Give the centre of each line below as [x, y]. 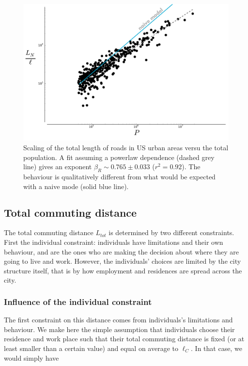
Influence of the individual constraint [78, 301]
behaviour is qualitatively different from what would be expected [119, 176]
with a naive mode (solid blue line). [76, 186]
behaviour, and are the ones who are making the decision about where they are [121, 251]
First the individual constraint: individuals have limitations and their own [114, 242]
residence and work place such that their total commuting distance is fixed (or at [124, 339]
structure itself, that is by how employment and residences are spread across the [123, 270]
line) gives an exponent [58, 167]
